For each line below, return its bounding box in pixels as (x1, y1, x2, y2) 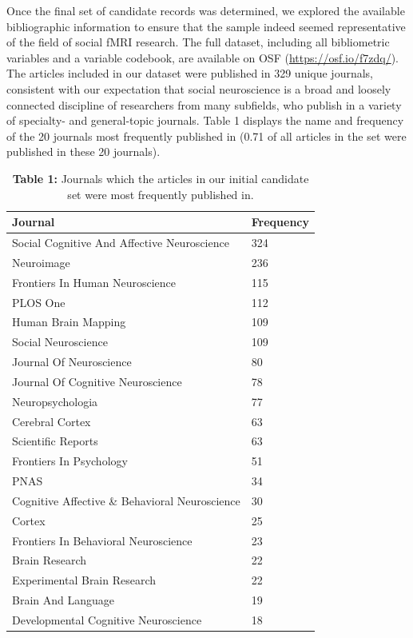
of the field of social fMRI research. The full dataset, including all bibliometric (6, 34, 390, 50)
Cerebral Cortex (12, 413, 91, 429)
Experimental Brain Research (12, 572, 157, 588)
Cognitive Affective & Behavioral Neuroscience (12, 492, 240, 508)
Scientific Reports (12, 433, 98, 449)
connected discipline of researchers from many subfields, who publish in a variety (6, 96, 402, 113)
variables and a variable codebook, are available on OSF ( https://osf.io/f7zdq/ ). (6, 49, 399, 66)
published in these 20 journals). (6, 143, 161, 160)
